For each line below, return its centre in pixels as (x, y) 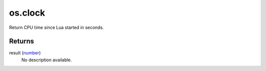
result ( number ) (25, 53)
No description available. (47, 60)
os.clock (27, 13)
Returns (22, 41)
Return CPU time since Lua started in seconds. (56, 27)
